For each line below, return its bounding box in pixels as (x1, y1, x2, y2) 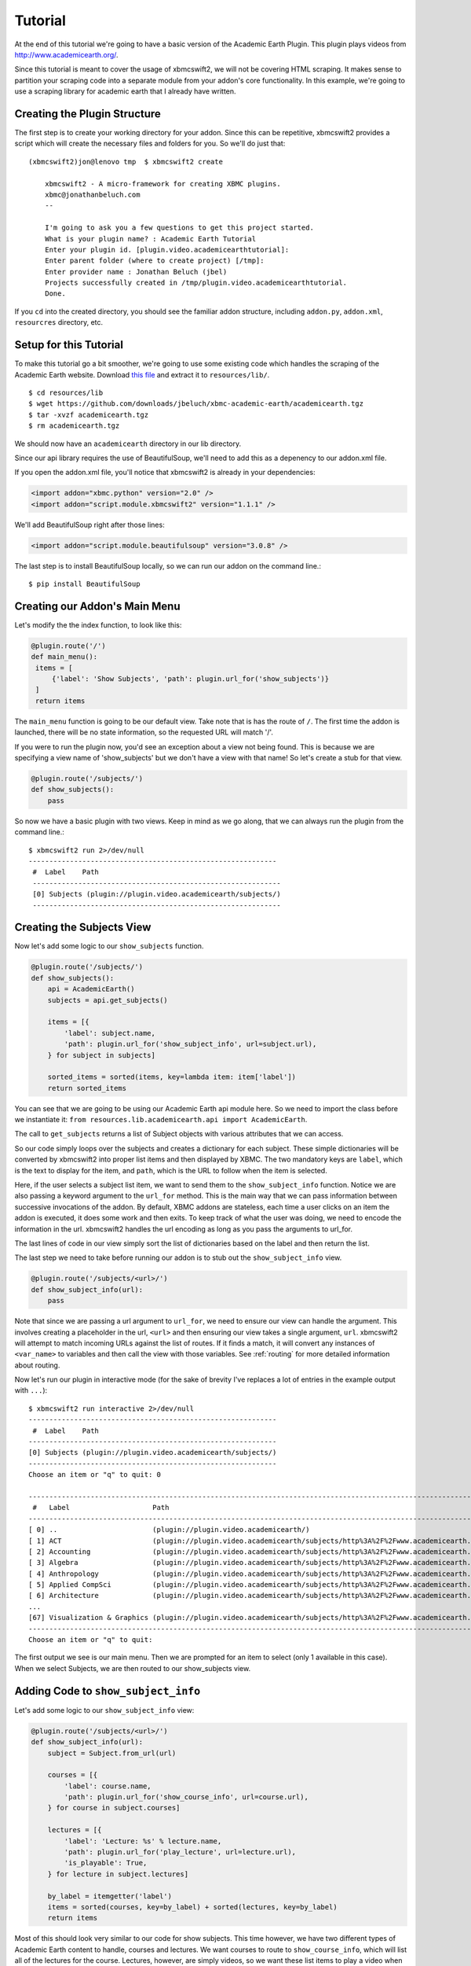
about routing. (14, 1360, 60, 1370)
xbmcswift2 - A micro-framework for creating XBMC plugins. (44, 179, 282, 188)
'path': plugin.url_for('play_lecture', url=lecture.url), (64, 1848, 297, 1857)
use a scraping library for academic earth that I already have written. (14, 87, 236, 96)
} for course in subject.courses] (47, 1803, 181, 1813)
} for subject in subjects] (47, 1051, 156, 1059)
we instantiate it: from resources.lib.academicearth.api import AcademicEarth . (14, 1115, 308, 1125)
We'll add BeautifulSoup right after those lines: (14, 520, 165, 529)
